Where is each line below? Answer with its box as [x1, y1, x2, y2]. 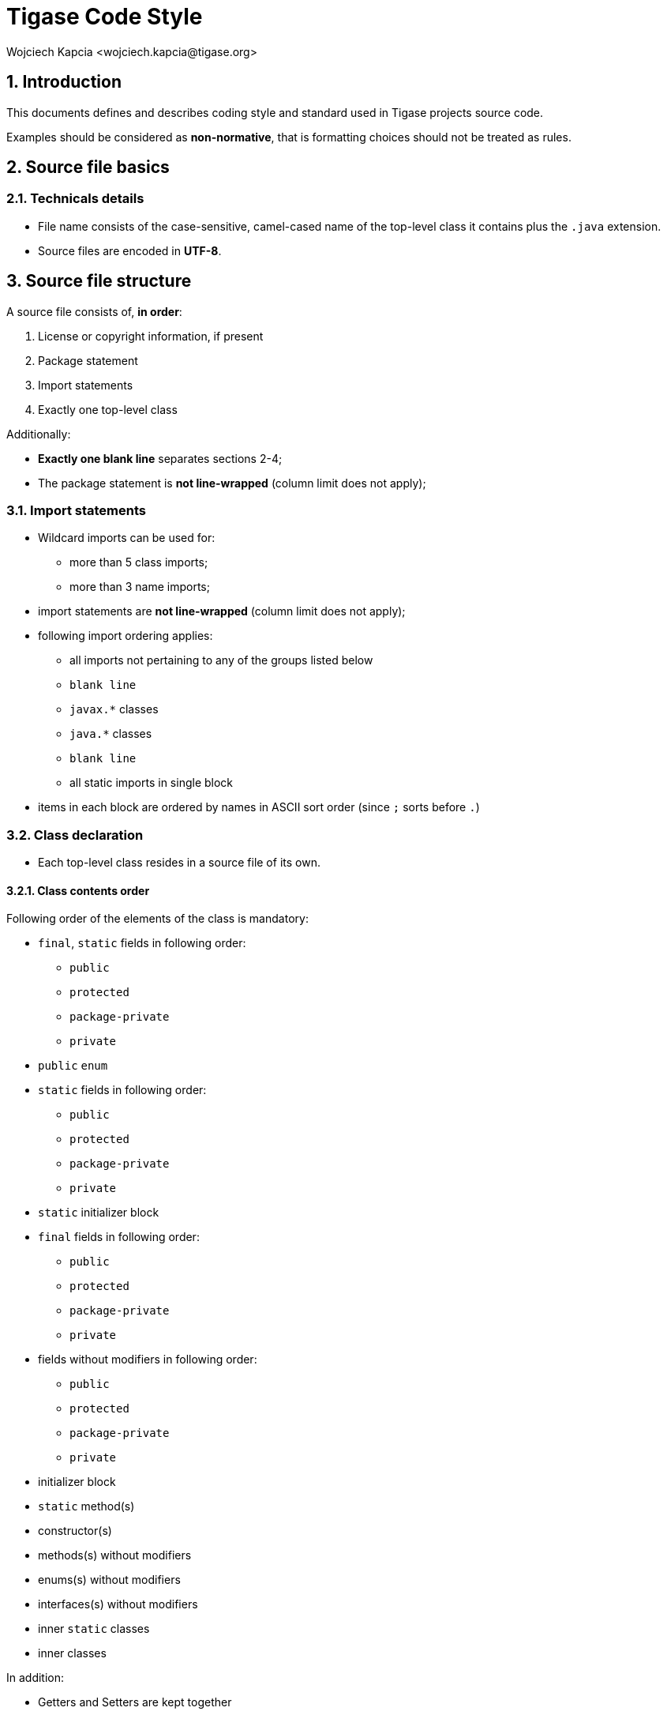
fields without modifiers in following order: [38, 1352, 257, 1367]
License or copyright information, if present [38, 329, 264, 343]
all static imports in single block [69, 776, 234, 790]
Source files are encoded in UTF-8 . [38, 243, 222, 258]
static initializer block [38, 1205, 159, 1220]
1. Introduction [6, 72, 122, 92]
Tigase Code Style [6, 3, 203, 30]
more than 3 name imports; [69, 580, 210, 594]
